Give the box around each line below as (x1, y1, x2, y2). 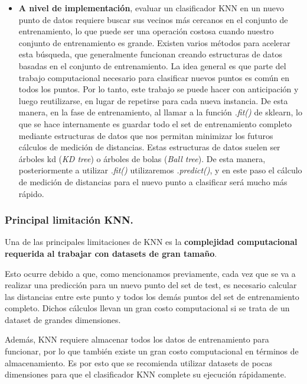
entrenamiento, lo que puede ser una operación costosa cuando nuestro (18, 25, 274, 37)
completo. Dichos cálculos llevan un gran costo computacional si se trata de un (5, 302, 290, 314)
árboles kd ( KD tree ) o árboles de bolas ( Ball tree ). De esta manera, (18, 152, 266, 164)
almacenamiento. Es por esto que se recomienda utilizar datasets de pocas (5, 356, 272, 369)
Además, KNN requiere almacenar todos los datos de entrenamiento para (5, 333, 269, 346)
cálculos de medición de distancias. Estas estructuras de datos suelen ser (18, 141, 280, 153)
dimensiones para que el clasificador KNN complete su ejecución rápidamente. (5, 368, 286, 380)
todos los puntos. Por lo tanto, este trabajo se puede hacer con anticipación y (18, 83, 299, 95)
